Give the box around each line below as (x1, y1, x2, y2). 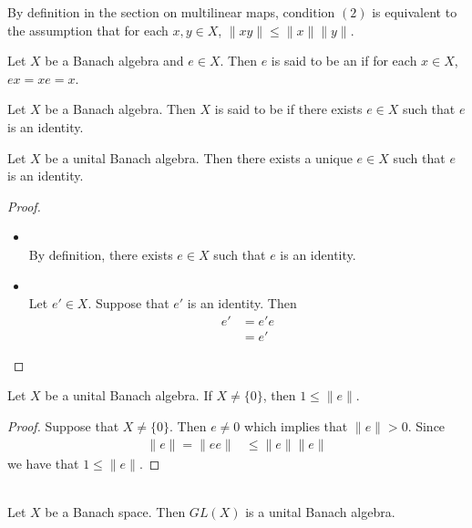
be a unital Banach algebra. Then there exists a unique (45, 148, 353, 167)
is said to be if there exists (214, 99, 363, 119)
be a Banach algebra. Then (45, 99, 196, 119)
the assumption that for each (7, 20, 169, 39)
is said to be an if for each (271, 51, 417, 70)
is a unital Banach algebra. (245, 502, 395, 521)
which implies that (244, 416, 348, 435)
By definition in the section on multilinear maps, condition (7, 3, 335, 21)
